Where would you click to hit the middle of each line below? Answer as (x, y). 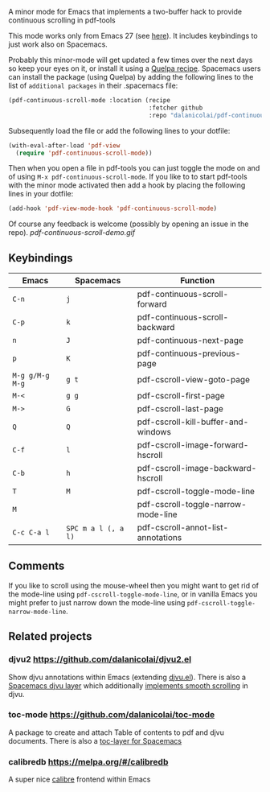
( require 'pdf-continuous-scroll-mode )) (84, 153)
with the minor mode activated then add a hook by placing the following (127, 185)
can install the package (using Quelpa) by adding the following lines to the (131, 77)
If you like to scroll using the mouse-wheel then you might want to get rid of (134, 585)
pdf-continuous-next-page (190, 340)
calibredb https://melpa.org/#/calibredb (88, 761)
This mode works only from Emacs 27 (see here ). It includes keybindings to (133, 36)
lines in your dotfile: (41, 194)
